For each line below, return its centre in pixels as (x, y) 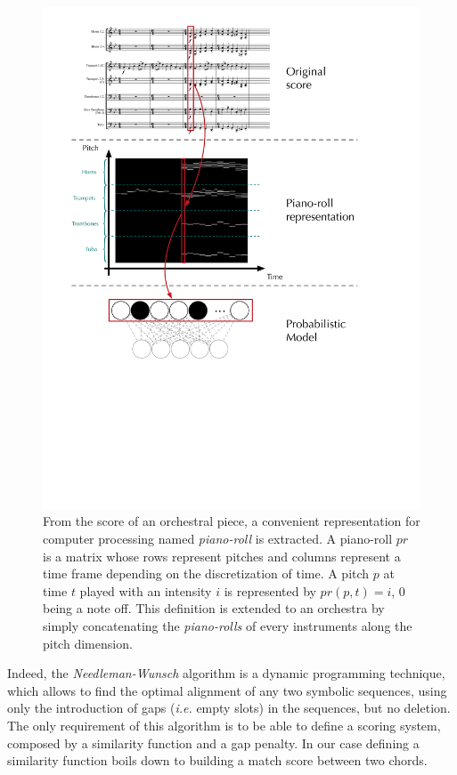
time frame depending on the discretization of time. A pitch (206, 573)
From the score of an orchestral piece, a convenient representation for (232, 521)
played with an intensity (146, 590)
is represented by (270, 590)
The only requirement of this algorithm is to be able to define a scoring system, (224, 725)
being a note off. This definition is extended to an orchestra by (214, 608)
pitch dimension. (88, 643)
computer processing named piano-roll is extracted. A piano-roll (218, 539)
